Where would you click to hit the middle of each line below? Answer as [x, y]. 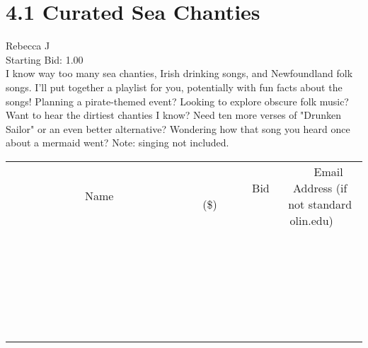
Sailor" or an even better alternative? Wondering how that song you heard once [178, 128]
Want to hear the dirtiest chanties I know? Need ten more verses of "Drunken [174, 115]
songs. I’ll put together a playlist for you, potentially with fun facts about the [174, 87]
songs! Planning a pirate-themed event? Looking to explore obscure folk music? [177, 101]
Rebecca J [28, 46]
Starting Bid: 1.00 [45, 59]
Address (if [320, 187]
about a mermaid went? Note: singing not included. [117, 143]
